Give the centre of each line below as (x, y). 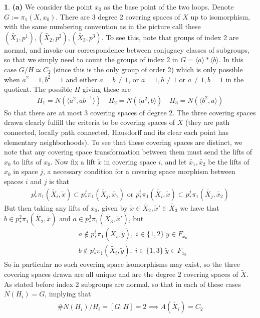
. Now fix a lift (73, 161)
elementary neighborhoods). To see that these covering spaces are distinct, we (123, 142)
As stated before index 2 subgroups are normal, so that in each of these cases (122, 284)
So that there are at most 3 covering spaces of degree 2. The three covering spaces (130, 112)
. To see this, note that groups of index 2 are (170, 37)
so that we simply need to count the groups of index (84, 59)
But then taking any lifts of (46, 207)
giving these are (107, 89)
